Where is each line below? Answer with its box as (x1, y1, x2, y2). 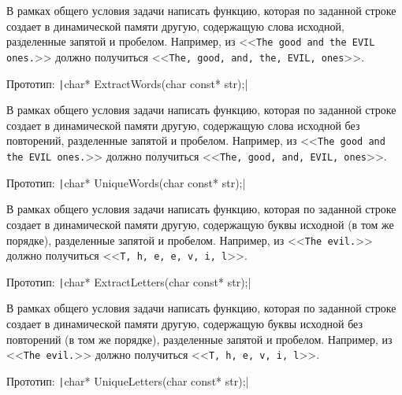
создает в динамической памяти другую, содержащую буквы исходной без (6, 316, 363, 332)
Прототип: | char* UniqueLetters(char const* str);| (6, 372, 249, 389)
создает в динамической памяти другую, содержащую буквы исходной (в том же (6, 216, 394, 232)
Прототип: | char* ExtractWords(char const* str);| (6, 75, 248, 91)
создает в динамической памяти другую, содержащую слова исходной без (6, 116, 360, 133)
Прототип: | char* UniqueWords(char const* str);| (6, 174, 246, 190)
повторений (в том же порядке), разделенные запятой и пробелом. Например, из (6, 330, 393, 347)
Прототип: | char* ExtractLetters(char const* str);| (6, 273, 251, 290)
